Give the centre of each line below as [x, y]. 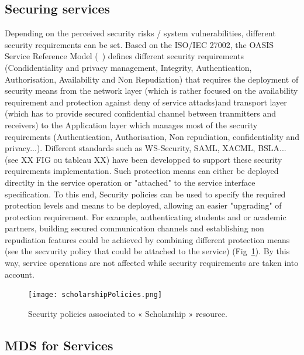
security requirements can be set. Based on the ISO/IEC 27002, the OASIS [139, 44]
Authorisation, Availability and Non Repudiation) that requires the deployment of [152, 79]
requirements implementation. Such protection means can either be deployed [142, 171]
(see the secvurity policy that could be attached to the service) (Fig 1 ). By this [147, 251]
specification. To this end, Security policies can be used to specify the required [145, 194]
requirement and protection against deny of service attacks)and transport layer [146, 102]
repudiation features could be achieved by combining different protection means [147, 239]
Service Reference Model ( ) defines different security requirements [124, 56]
